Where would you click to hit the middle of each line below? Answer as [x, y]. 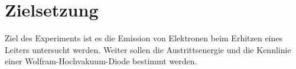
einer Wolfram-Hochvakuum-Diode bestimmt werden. [101, 61]
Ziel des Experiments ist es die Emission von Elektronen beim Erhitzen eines [144, 38]
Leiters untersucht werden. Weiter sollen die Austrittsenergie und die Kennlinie [148, 49]
